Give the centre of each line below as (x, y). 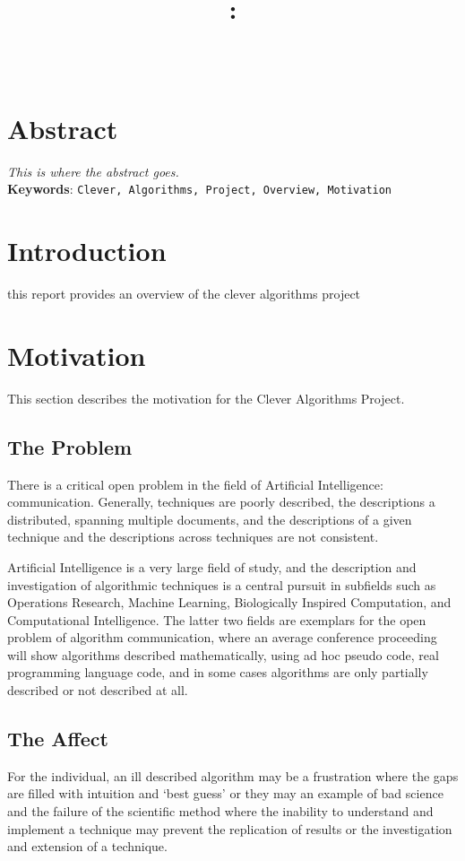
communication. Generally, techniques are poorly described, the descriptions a (221, 502)
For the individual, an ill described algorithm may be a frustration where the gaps (233, 775)
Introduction (87, 251)
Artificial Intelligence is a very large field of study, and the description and (212, 566)
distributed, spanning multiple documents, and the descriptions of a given (210, 519)
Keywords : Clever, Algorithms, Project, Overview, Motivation (200, 189)
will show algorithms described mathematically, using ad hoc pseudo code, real (223, 654)
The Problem (70, 446)
